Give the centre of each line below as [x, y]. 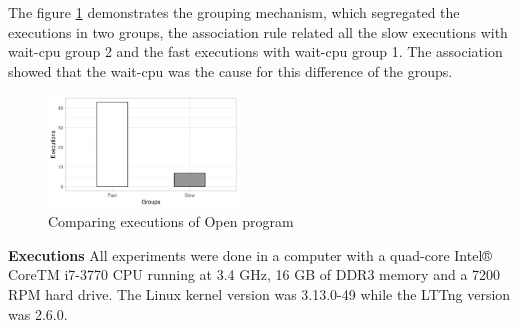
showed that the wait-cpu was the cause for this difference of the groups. [230, 70]
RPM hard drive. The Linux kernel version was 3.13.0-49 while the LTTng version [259, 293]
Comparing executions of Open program [171, 221]
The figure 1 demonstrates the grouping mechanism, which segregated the [234, 12]
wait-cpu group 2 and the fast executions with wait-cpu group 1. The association [255, 51]
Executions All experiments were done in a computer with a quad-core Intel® [250, 254]
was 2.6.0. [38, 313]
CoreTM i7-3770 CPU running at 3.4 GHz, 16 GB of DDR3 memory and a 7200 [254, 274]
